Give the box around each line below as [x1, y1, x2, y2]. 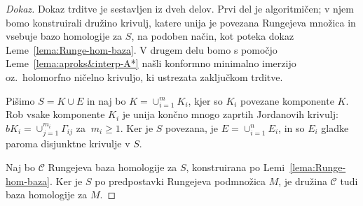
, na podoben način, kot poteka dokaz [131, 29, 294, 43]
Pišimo [6, 93, 35, 108]
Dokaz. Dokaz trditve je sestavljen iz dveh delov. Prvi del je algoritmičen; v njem [6, 1, 354, 15]
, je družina [278, 173, 327, 188]
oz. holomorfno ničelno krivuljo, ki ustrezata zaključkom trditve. [6, 69, 283, 84]
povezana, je [165, 120, 219, 135]
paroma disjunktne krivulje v [6, 136, 130, 151]
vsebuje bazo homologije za [6, 29, 123, 43]
